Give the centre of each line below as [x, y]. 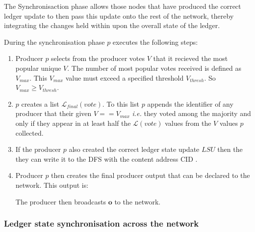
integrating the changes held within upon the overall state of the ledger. [112, 25]
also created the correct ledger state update [134, 149]
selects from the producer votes [98, 58]
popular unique [38, 68]
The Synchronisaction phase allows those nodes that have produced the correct [123, 6]
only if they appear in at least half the [73, 123]
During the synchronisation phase [54, 42]
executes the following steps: [155, 42]
